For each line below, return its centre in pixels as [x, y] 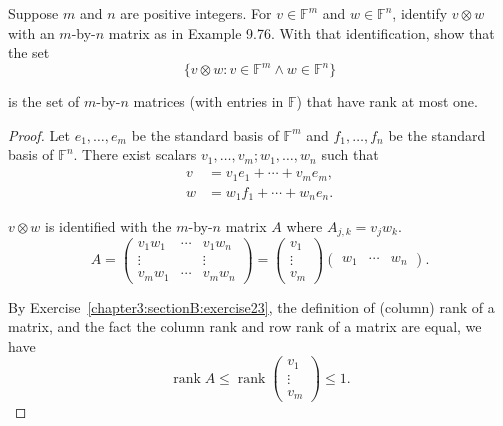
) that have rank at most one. [387, 101]
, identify [420, 13]
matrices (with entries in [208, 101]
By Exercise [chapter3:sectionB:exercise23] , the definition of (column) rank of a [251, 306]
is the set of [44, 101]
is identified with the [108, 226]
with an [31, 32]
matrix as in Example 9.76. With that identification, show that [301, 32]
